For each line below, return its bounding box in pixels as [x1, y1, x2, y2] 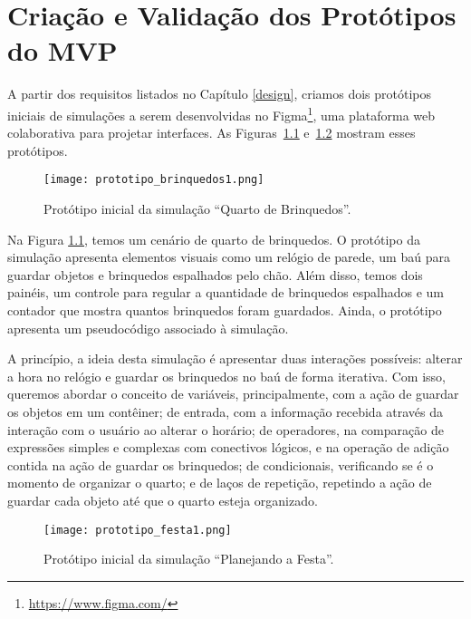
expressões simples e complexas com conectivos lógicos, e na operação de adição [7, 438, 449, 457]
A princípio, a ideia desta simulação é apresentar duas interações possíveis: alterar [7, 349, 463, 368]
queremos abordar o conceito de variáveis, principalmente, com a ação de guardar [7, 384, 459, 403]
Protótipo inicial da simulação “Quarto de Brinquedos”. [43, 199, 351, 218]
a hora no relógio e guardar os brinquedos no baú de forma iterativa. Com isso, [7, 366, 446, 385]
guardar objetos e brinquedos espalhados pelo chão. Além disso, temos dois [7, 265, 423, 284]
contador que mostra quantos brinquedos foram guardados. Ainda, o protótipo [7, 300, 442, 319]
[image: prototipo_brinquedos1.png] [43, 173, 264, 187]
